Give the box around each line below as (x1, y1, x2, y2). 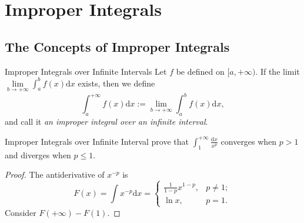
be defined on (176, 65, 225, 77)
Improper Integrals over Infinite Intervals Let (5, 65, 167, 77)
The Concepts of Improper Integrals (5, 37, 230, 55)
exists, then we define (78, 76, 155, 89)
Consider (5, 206, 36, 218)
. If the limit (255, 65, 300, 77)
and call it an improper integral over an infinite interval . (5, 115, 208, 128)
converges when (221, 135, 277, 147)
